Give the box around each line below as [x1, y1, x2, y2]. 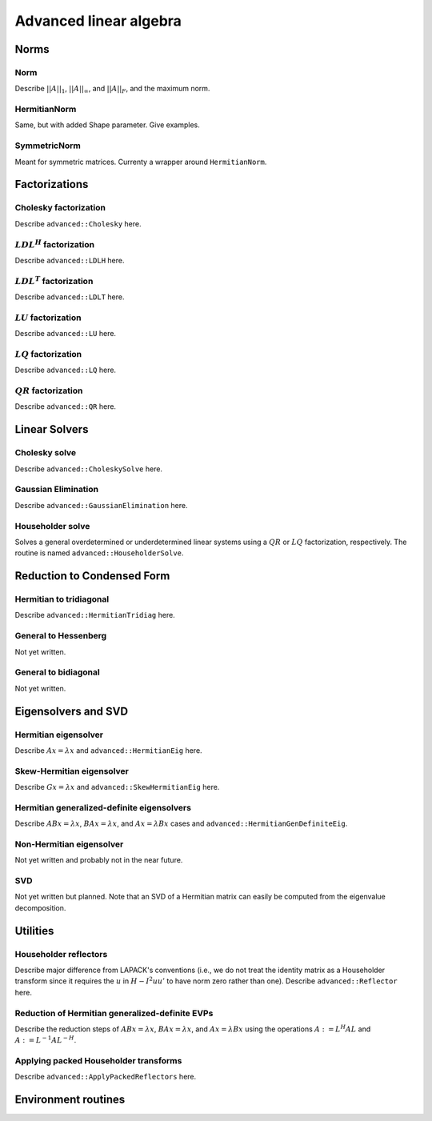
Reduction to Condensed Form [14, 569, 170, 583]
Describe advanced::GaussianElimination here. [14, 500, 188, 510]
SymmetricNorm [14, 140, 82, 151]
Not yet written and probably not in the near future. [14, 855, 183, 865]
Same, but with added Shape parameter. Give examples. [14, 120, 200, 130]
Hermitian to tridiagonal [14, 594, 110, 605]
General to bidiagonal [14, 667, 100, 678]
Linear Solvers [14, 422, 89, 436]
